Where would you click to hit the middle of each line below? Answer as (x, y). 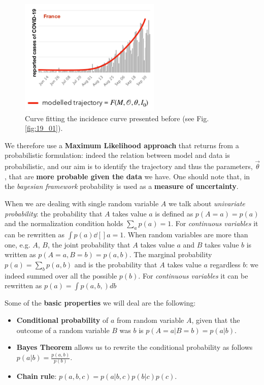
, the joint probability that (89, 244)
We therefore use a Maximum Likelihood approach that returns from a (122, 145)
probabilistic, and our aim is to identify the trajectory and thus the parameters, (129, 166)
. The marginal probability (171, 254)
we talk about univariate (207, 203)
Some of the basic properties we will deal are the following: (100, 303)
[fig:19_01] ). (44, 128)
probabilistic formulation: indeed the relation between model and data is (117, 155)
